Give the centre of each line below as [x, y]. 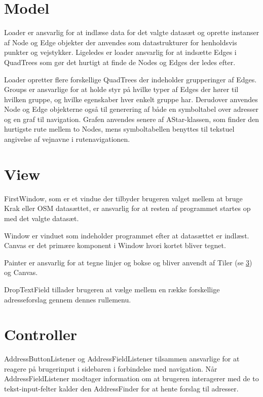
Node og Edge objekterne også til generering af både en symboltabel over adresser [131, 109]
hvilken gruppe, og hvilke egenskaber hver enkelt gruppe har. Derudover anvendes [131, 99]
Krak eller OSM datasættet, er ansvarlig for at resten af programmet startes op [127, 208]
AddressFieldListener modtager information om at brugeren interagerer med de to [131, 378]
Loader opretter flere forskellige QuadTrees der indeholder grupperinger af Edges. [130, 79]
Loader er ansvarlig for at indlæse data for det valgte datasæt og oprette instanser [132, 32]
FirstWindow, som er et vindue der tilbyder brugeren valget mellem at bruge [123, 198]
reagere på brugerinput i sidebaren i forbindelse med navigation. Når [111, 368]
